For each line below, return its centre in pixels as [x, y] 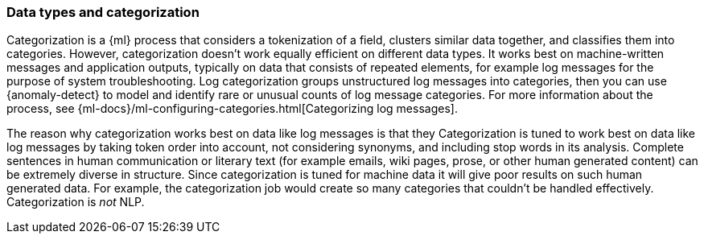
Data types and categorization [103, 12]
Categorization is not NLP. [76, 202]
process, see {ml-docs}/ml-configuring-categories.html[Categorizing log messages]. [232, 109]
